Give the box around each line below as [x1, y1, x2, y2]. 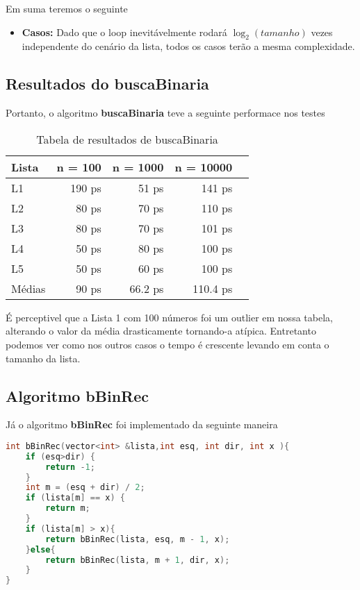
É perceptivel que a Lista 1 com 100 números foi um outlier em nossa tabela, [6, 310, 333, 324]
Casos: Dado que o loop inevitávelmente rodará [22, 24, 227, 39]
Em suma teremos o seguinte [6, 1, 128, 15]
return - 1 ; [45, 462, 95, 472]
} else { [25, 544, 56, 555]
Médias [11, 280, 46, 296]
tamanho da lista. [6, 351, 81, 365]
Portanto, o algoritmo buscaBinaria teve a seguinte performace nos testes [6, 106, 325, 120]
